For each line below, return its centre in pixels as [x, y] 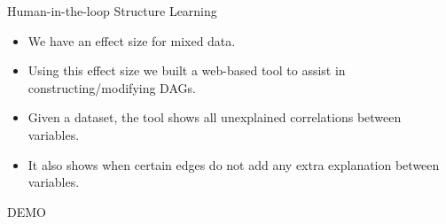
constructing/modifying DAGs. [112, 87]
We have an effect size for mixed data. [132, 40]
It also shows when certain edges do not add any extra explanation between [234, 164]
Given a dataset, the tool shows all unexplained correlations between [215, 117]
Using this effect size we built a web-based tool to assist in [187, 70]
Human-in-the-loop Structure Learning [112, 11]
